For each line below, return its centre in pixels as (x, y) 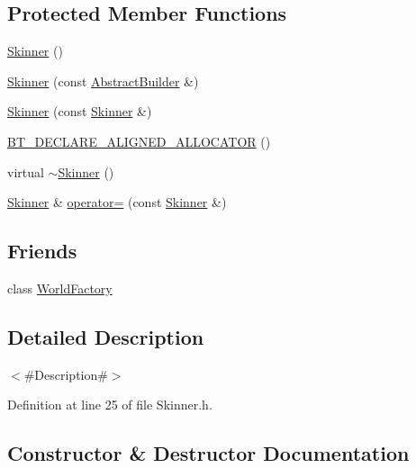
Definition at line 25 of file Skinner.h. (110, 405)
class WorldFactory (60, 288)
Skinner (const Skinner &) (80, 111)
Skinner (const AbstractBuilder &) (103, 81)
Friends (42, 251)
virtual (26, 171)
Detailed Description (106, 336)
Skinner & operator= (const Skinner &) (117, 202)
